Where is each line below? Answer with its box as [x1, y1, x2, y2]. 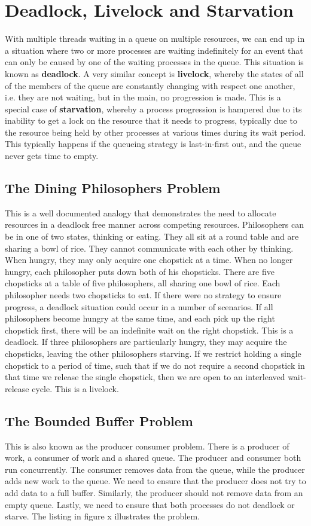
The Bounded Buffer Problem [5, 411, 193, 430]
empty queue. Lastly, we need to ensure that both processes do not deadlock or [5, 498, 295, 510]
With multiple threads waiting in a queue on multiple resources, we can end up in [5, 32, 305, 45]
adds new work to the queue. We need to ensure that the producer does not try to [5, 475, 306, 487]
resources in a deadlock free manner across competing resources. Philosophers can [5, 218, 304, 231]
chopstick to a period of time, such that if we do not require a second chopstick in [5, 359, 305, 371]
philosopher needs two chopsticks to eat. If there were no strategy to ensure [5, 289, 282, 301]
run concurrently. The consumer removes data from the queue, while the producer [5, 463, 305, 475]
